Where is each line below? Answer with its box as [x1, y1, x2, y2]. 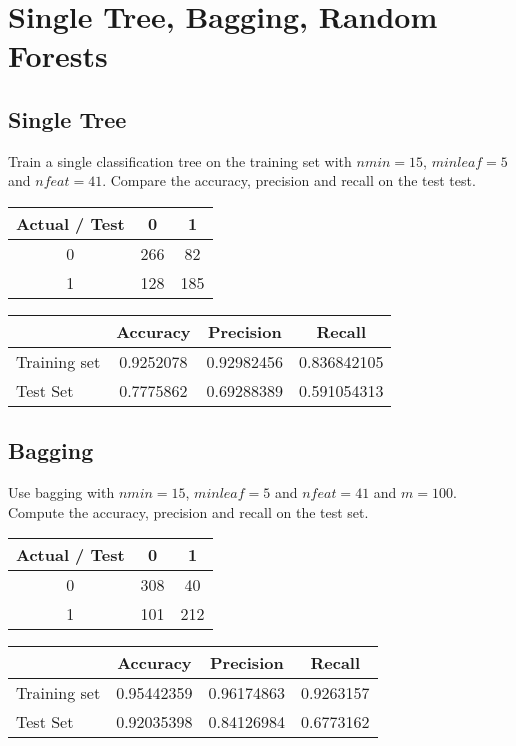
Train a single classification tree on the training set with [8, 150, 352, 171]
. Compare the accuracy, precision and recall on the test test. [102, 170, 476, 191]
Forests [8, 35, 108, 76]
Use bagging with [8, 482, 115, 503]
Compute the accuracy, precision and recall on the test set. [8, 501, 369, 522]
